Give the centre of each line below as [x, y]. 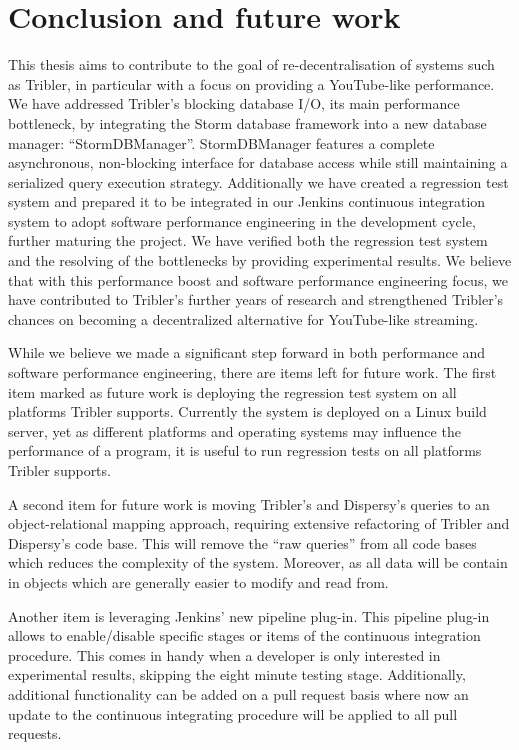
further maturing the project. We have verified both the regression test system [248, 240]
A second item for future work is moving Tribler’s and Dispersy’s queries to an [249, 503]
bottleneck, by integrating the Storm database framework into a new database [247, 122]
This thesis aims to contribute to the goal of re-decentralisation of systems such [251, 64]
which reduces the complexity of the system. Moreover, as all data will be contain [258, 562]
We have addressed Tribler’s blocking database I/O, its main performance [234, 103]
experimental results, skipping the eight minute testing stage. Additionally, [237, 674]
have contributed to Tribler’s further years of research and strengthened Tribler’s [256, 299]
